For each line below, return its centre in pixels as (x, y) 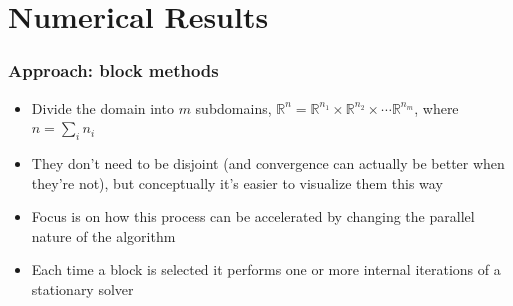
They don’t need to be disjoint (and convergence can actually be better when (268, 162)
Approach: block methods (113, 70)
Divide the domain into (102, 107)
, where (436, 107)
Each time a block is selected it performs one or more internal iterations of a (266, 269)
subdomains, (233, 107)
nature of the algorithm (103, 235)
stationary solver (82, 288)
